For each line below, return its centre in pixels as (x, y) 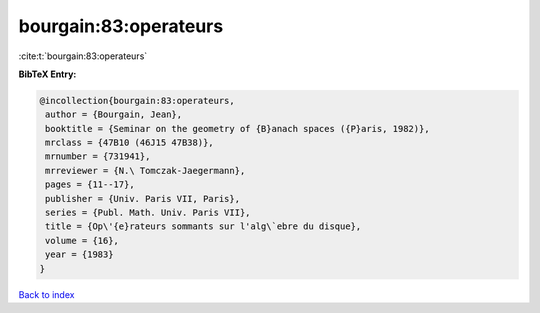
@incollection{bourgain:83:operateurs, (137, 100)
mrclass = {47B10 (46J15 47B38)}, (129, 143)
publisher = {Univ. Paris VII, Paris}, (142, 198)
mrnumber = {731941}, (98, 156)
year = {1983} (79, 254)
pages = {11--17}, (90, 184)
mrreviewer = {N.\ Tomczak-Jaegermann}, (145, 170)
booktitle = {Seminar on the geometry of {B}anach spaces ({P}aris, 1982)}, (237, 128)
